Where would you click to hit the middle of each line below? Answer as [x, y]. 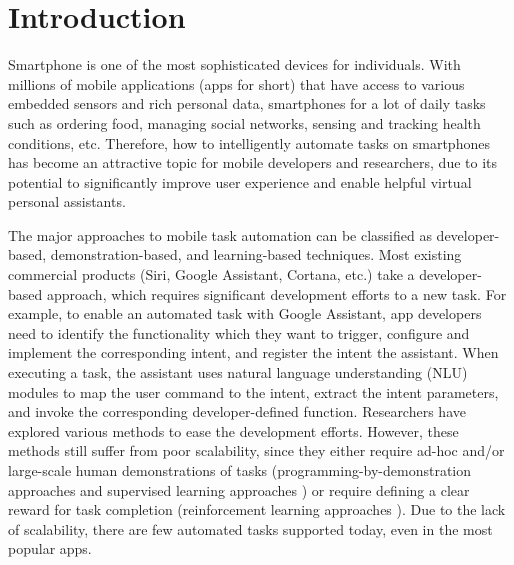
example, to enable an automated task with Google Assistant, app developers [245, 313]
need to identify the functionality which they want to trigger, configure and [239, 332]
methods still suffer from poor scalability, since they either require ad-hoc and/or [256, 450]
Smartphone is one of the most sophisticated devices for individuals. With [234, 64]
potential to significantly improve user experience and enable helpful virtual [240, 181]
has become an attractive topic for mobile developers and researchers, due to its [253, 162]
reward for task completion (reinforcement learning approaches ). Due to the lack [257, 509]
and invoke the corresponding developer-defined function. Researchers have [237, 411]
